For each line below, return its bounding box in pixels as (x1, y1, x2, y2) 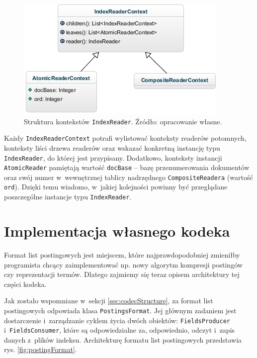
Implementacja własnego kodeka (4, 220, 230, 241)
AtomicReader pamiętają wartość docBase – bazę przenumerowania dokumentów (4, 162, 250, 173)
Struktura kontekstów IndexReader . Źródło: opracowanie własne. (24, 116, 222, 126)
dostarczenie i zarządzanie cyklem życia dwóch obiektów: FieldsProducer (4, 315, 231, 325)
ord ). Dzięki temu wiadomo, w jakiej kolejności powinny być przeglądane (4, 181, 228, 192)
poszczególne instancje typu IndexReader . (4, 191, 132, 202)
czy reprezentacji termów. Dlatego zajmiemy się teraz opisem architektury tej (4, 269, 240, 279)
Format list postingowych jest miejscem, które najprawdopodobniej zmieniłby (4, 249, 240, 260)
